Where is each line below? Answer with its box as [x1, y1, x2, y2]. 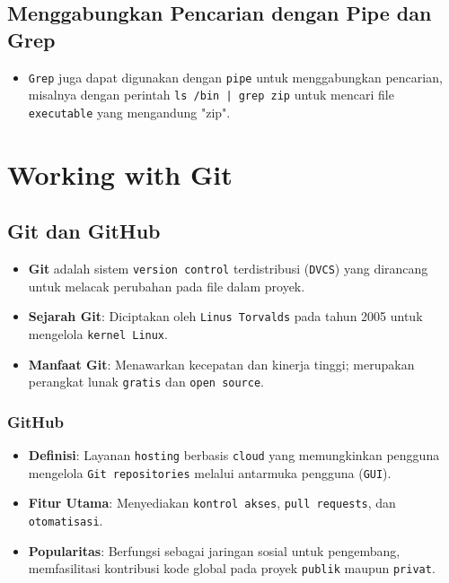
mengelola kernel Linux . [28, 325, 168, 344]
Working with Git [7, 155, 233, 192]
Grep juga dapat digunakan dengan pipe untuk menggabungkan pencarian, [28, 67, 443, 86]
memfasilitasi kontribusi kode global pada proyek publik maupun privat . [28, 559, 436, 578]
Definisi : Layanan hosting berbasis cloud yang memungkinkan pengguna [28, 446, 440, 465]
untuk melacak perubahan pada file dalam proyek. [28, 276, 305, 295]
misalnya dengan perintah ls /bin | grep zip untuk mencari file [28, 85, 394, 104]
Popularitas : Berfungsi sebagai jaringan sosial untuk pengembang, [28, 541, 401, 560]
